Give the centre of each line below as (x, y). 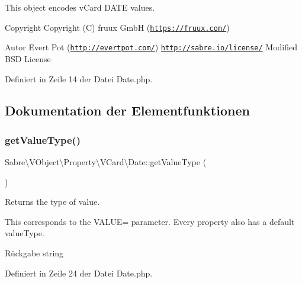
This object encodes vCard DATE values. (80, 7)
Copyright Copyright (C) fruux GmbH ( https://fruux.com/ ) (117, 27)
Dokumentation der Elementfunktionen (127, 110)
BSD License (28, 58)
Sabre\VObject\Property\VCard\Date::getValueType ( (106, 162)
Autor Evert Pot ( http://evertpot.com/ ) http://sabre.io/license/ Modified (151, 47)
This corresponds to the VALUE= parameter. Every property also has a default (150, 221)
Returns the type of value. (52, 202)
